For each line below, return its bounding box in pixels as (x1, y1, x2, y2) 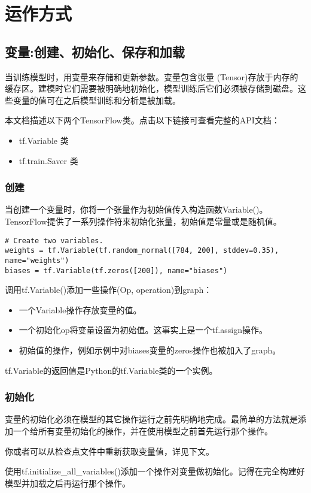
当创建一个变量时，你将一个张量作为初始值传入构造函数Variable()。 (5, 203, 268, 216)
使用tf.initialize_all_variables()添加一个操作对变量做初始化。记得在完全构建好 (5, 465, 305, 477)
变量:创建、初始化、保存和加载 (5, 42, 185, 61)
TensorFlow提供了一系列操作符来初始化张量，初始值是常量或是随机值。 (5, 214, 282, 227)
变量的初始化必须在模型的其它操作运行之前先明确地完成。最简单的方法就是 (5, 413, 298, 425)
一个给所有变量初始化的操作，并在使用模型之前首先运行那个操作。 (13, 424, 273, 437)
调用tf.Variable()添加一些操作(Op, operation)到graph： (5, 283, 212, 296)
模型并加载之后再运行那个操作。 (5, 476, 130, 489)
